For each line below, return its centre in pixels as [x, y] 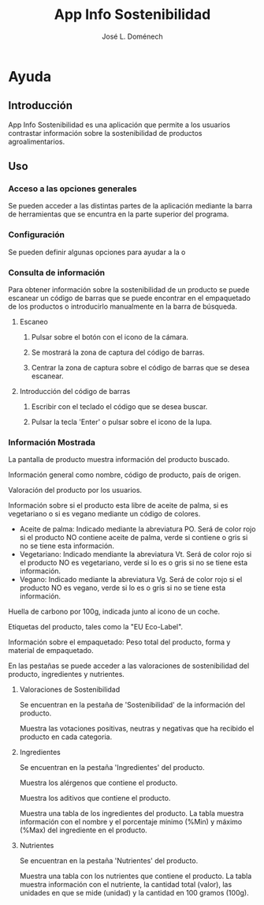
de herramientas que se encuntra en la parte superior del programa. [119, 214]
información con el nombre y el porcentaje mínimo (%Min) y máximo [131, 822]
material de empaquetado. [51, 651]
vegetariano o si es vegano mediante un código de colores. [104, 514]
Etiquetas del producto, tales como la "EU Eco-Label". [96, 627]
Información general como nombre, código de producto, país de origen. [125, 475]
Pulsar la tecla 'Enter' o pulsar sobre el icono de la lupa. [122, 422]
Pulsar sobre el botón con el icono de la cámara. [110, 337]
